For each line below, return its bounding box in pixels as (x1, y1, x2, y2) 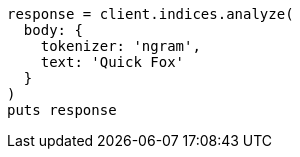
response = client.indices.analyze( (7, 6, 294, 22)
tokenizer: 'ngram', (40, 38, 201, 54)
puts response (7, 102, 117, 118)
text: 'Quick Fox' (40, 54, 185, 70)
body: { (23, 22, 83, 38)
